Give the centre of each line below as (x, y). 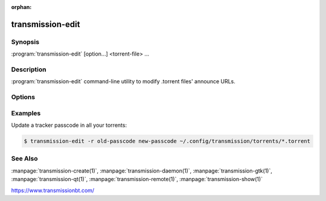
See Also (24, 159)
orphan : (21, 7)
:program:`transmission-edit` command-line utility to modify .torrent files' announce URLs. (123, 81)
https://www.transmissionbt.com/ (53, 190)
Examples (26, 113)
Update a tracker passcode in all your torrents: (69, 125)
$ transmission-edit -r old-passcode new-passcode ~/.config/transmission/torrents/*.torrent (167, 141)
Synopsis (25, 42)
